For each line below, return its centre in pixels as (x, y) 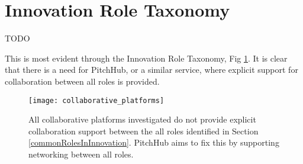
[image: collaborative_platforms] (96, 100)
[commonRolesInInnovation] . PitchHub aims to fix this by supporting (154, 142)
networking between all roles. (81, 154)
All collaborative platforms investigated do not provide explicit (142, 119)
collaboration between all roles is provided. (82, 81)
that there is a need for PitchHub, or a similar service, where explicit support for (151, 70)
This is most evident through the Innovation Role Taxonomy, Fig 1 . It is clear (146, 58)
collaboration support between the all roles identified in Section (144, 131)
